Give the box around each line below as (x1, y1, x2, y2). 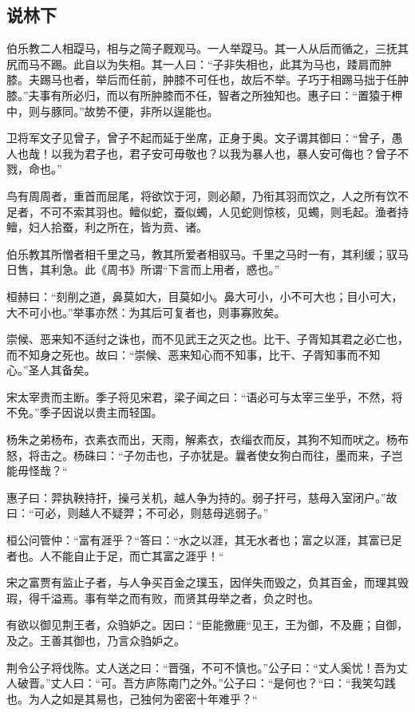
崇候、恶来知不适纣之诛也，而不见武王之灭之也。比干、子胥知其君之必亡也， (6, 330, 409, 347)
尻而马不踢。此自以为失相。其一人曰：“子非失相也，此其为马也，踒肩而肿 (6, 55, 392, 72)
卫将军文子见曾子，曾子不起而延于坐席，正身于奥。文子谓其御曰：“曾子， (6, 129, 392, 146)
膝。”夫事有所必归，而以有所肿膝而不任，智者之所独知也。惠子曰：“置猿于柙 (6, 86, 403, 103)
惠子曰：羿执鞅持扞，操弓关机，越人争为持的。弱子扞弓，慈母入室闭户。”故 (6, 489, 397, 505)
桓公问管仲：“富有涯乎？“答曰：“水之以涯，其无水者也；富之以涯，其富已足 (6, 532, 402, 548)
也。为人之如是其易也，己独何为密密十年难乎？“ (6, 690, 258, 706)
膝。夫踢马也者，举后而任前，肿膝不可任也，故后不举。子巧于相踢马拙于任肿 (6, 71, 409, 88)
